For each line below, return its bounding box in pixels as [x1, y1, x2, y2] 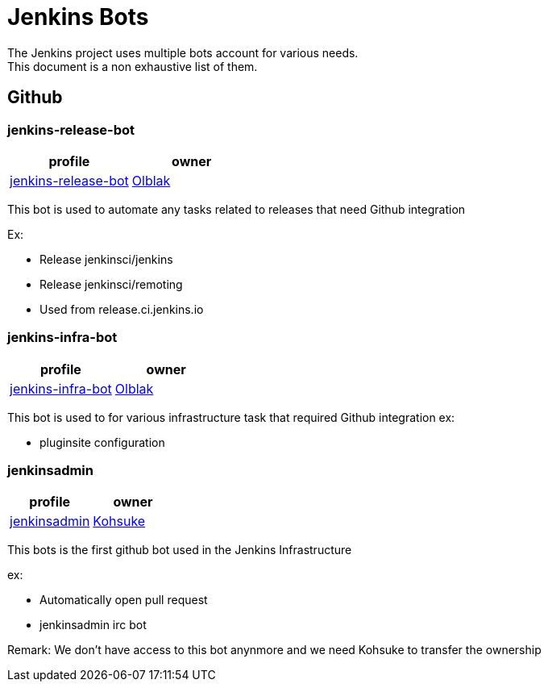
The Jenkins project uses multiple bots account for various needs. [7, 45, 359, 60]
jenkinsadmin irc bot [39, 618, 147, 632]
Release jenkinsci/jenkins [39, 252, 173, 266]
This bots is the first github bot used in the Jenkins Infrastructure [7, 543, 352, 557]
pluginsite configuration [39, 435, 165, 449]
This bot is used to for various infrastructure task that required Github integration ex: [7, 410, 455, 424]
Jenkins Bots [7, 3, 149, 31]
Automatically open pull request [39, 593, 208, 607]
